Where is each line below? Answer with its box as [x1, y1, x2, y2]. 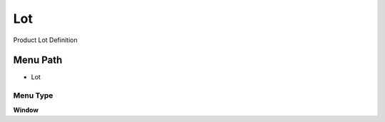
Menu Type [13, 91, 53, 101]
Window [13, 106, 39, 114]
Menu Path [13, 54, 63, 66]
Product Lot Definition [13, 36, 78, 44]
